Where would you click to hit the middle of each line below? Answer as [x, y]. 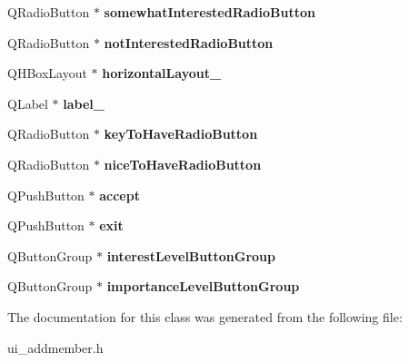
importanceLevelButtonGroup [203, 286]
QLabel [28, 103]
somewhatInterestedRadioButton [209, 12]
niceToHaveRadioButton [183, 164]
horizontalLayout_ [162, 73]
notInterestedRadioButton [189, 42]
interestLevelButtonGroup [191, 255]
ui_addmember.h [55, 347]
